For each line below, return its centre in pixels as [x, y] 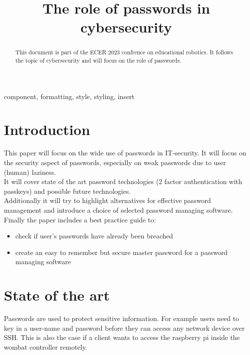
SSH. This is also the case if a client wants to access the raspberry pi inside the [122, 337]
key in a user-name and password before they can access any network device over [124, 328]
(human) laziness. [30, 172]
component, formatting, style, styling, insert [69, 96]
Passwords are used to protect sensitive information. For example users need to [122, 318]
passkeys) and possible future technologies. [67, 191]
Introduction [47, 129]
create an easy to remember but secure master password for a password [121, 252]
